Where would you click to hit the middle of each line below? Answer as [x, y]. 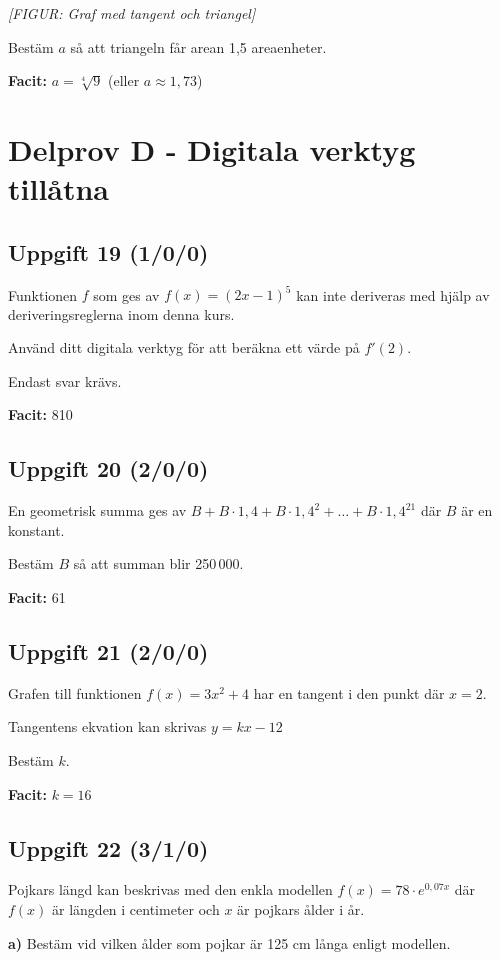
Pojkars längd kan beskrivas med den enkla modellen [170, 889]
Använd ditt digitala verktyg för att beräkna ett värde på [184, 347]
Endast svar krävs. [65, 380]
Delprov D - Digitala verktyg [212, 148]
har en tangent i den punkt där [349, 692]
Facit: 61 [37, 597]
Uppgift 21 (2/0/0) [108, 650]
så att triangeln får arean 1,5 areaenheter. [198, 46]
